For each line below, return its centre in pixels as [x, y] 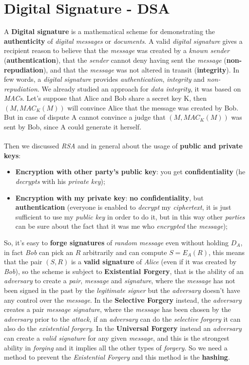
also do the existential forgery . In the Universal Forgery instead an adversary [123, 328]
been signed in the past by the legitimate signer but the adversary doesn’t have [122, 290]
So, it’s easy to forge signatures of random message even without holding [116, 242]
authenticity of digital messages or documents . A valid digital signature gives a [123, 41]
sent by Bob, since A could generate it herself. [73, 127]
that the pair [23, 262]
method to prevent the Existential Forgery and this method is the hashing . [117, 357]
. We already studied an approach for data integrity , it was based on [139, 88]
